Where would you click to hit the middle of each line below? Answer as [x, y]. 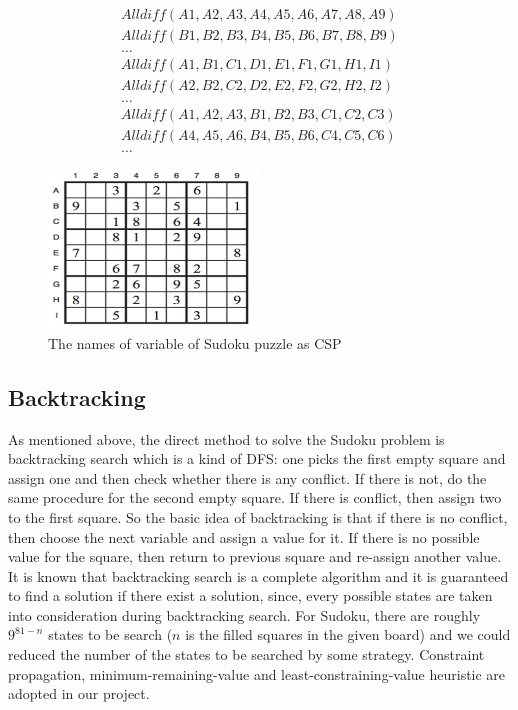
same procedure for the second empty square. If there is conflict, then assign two [255, 497]
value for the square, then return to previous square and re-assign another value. [255, 556]
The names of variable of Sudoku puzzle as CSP [195, 342]
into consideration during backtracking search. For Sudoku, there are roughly [244, 614]
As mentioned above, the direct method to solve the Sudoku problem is [226, 438]
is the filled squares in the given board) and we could [348, 634]
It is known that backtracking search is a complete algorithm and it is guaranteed [258, 575]
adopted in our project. [79, 693]
